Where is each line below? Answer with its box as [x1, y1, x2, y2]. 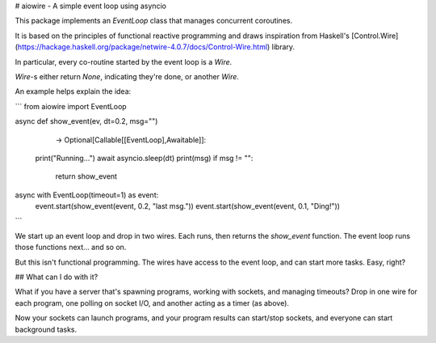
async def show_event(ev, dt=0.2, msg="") [15, 116, 158, 126]
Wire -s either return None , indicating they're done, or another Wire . [15, 71, 240, 81]
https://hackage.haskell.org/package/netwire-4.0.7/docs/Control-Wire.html [17, 42, 268, 52]
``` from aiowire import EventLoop [15, 101, 127, 111]
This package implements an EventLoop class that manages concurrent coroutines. [15, 16, 293, 26]
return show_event [55, 171, 117, 181]
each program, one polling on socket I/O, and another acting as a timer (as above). [15, 298, 290, 307]
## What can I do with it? [15, 272, 99, 282]
